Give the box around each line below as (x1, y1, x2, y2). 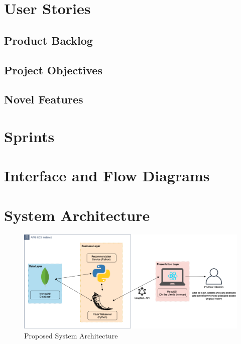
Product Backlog (4, 32, 93, 48)
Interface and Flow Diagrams (4, 165, 210, 186)
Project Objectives (4, 62, 102, 77)
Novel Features (4, 91, 83, 107)
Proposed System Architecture (24, 330, 118, 341)
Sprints (4, 126, 55, 146)
